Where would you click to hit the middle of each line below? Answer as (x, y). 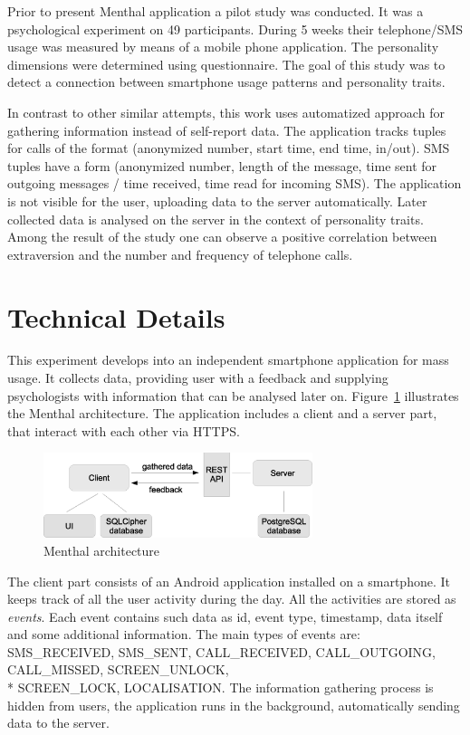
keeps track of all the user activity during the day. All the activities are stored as (232, 599)
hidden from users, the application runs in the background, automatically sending (234, 705)
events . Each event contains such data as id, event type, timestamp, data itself (225, 616)
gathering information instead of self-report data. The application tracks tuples (227, 130)
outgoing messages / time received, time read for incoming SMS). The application (235, 183)
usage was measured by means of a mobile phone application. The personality (223, 47)
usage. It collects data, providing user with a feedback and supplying (198, 378)
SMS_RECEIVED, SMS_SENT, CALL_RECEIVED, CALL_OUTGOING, (221, 651)
